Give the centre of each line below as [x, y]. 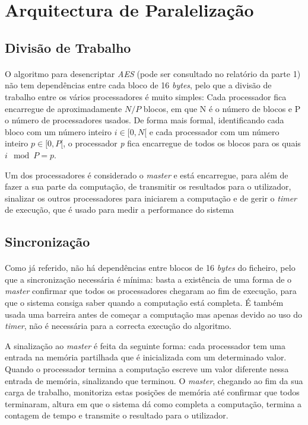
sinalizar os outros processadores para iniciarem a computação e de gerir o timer [151, 198]
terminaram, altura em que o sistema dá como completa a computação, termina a [153, 403]
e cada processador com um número [214, 131]
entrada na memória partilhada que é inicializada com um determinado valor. [146, 357]
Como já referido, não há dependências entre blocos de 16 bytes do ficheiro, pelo [150, 268]
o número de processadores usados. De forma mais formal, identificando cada [145, 120]
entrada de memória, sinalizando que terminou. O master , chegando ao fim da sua [154, 380]
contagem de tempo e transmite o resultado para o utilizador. [117, 415]
